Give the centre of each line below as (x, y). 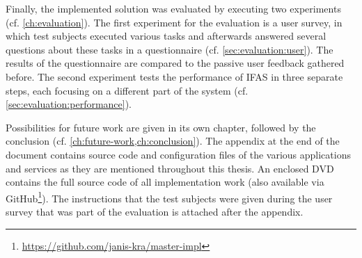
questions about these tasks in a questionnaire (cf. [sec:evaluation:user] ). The (170, 49)
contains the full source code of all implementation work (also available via (165, 182)
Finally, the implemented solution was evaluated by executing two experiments (173, 8)
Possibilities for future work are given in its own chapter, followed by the (161, 127)
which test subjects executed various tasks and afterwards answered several (166, 36)
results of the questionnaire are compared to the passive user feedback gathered (175, 63)
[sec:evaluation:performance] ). (69, 104)
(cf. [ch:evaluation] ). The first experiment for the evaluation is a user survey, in (174, 22)
